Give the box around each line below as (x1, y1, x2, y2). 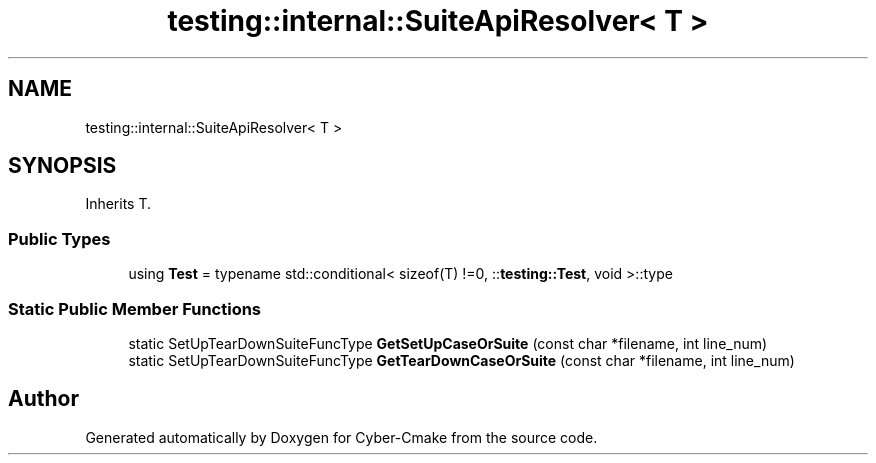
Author (8, 386, 79, 412)
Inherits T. (85, 195, 152, 213)
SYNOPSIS (8, 153, 117, 179)
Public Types (8, 228, 111, 249)
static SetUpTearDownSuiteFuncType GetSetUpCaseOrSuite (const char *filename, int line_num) (128, 334, 768, 352)
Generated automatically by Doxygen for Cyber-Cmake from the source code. (85, 428, 598, 446)
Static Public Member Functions (8, 298, 262, 319)
